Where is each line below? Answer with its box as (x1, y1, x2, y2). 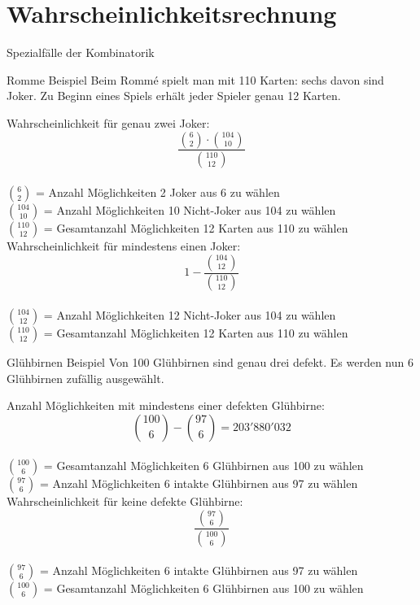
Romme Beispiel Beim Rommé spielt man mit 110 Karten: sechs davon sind (7, 71, 384, 88)
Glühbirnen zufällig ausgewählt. (7, 369, 164, 386)
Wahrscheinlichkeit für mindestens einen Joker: (7, 237, 241, 254)
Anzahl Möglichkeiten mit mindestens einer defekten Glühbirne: (7, 397, 325, 414)
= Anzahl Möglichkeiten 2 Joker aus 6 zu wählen (36, 183, 280, 200)
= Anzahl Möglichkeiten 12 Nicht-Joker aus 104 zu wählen (43, 307, 336, 324)
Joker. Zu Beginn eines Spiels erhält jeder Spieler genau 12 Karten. (7, 87, 341, 104)
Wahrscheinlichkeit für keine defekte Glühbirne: (7, 493, 243, 510)
